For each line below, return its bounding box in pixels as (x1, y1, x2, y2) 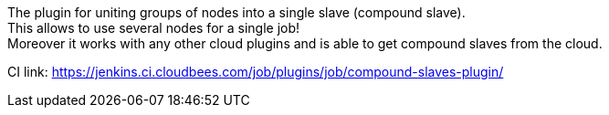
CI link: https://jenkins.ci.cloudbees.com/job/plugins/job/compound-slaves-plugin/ (7, 64, 504, 79)
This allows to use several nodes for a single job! (7, 20, 300, 36)
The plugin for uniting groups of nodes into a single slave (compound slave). (7, 5, 466, 20)
